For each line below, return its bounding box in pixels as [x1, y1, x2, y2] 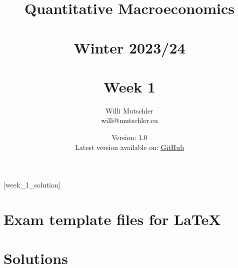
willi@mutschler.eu [101, 115, 158, 125]
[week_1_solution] [3, 179, 60, 190]
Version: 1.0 [111, 132, 147, 142]
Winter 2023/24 [73, 37, 185, 57]
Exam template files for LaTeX [3, 209, 221, 229]
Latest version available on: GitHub [75, 141, 184, 152]
